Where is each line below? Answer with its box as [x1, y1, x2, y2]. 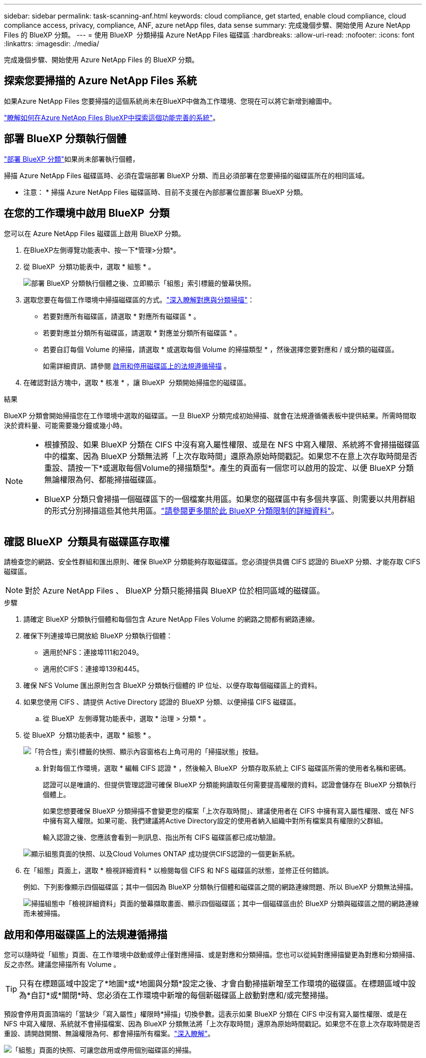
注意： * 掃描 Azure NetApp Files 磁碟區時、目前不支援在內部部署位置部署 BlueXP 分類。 [23, 187, 307, 196]
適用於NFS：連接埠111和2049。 [43, 648, 143, 657]
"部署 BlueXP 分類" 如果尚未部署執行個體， [4, 154, 140, 163]
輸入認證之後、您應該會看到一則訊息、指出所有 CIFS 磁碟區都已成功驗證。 [43, 833, 280, 842]
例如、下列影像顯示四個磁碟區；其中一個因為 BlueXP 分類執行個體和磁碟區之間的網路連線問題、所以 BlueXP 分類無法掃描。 [23, 883, 417, 891]
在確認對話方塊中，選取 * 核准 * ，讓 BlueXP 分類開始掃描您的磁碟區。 [23, 378, 250, 387]
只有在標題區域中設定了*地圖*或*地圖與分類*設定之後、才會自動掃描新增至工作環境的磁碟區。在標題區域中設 [19, 979, 416, 989]
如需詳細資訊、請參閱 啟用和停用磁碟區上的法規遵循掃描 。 [43, 361, 231, 370]
